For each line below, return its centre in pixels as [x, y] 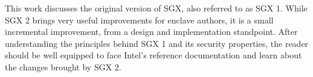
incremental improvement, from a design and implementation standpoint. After [151, 32]
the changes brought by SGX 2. [63, 66]
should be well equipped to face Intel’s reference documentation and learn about [153, 55]
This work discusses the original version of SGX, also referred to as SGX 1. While [156, 8]
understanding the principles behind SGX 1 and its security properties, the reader [157, 43]
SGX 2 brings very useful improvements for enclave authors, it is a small [139, 20]
